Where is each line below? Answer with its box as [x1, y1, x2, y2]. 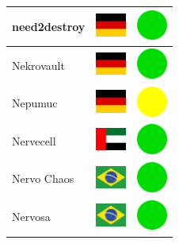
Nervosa [12, 208, 51, 225]
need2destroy [12, 17, 86, 34]
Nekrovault [12, 56, 65, 73]
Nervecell [12, 132, 56, 149]
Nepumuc [12, 95, 58, 111]
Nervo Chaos [12, 170, 74, 187]
